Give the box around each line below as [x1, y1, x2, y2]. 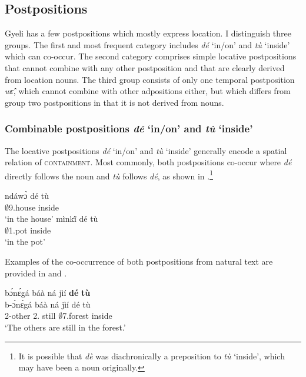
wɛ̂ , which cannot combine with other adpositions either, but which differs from [5, 85, 291, 97]
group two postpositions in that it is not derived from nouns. [5, 96, 224, 108]
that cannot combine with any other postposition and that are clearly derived [5, 61, 285, 74]
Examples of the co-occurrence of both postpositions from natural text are [5, 255, 273, 267]
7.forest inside [62, 309, 112, 322]
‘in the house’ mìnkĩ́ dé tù [5, 212, 98, 225]
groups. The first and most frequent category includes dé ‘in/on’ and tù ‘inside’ [5, 38, 290, 51]
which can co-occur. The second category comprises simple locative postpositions [5, 50, 297, 62]
